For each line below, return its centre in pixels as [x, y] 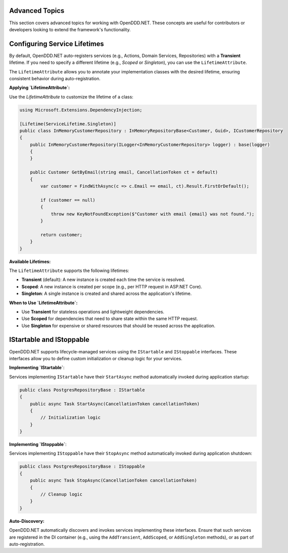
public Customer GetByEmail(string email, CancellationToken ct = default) [124, 172]
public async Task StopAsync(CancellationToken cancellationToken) [114, 480]
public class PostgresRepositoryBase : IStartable [82, 390]
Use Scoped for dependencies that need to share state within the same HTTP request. [110, 319]
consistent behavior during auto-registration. [55, 78]
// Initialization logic [71, 418]
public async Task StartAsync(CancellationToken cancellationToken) [115, 404]
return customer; [61, 235]
